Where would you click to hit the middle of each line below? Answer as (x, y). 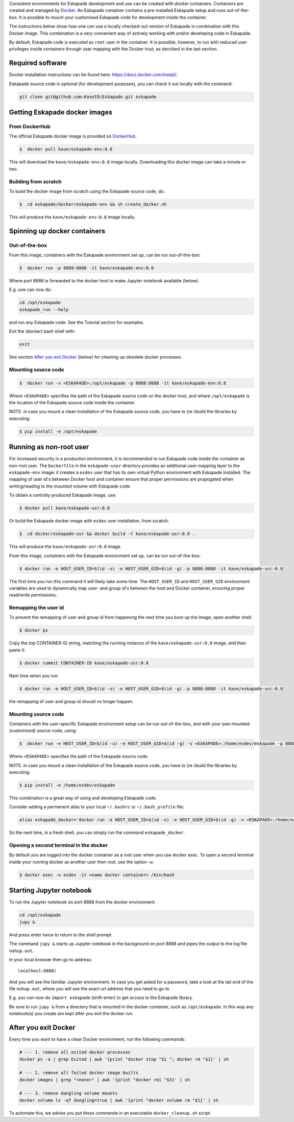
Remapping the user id (37, 608)
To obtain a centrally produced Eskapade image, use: (63, 495)
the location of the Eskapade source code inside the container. (72, 402)
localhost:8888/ (37, 971)
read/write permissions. (33, 595)
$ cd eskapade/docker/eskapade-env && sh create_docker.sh (93, 204)
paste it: (17, 650)
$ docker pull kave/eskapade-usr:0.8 (65, 508)
